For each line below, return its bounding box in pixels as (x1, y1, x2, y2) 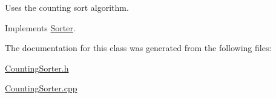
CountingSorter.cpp (5, 82, 77, 94)
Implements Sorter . (5, 21, 76, 34)
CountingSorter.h (5, 61, 69, 74)
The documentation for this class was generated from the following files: (5, 41, 272, 54)
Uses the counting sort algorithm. (5, 1, 129, 13)
